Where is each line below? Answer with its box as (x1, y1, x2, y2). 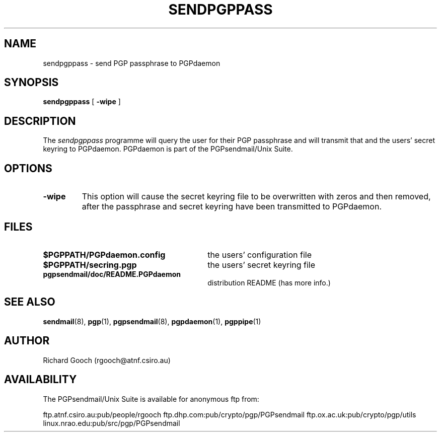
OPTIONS (4, 162, 52, 175)
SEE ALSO (4, 296, 55, 309)
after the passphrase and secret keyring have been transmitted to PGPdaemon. (82, 201, 382, 212)
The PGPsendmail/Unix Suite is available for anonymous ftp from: (43, 394, 259, 403)
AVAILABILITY (4, 373, 77, 386)
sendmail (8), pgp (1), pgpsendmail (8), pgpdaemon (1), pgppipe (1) (43, 317, 261, 326)
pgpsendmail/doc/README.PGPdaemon (43, 269, 181, 278)
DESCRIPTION (4, 114, 76, 127)
